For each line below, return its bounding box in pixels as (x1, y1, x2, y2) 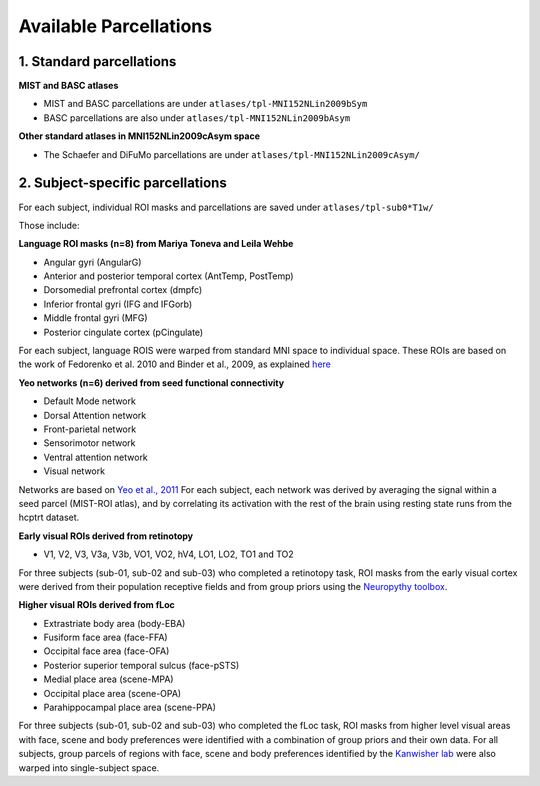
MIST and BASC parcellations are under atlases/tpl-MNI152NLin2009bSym (43, 98, 368, 110)
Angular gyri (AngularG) (43, 256, 142, 268)
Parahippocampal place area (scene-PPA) (43, 701, 217, 714)
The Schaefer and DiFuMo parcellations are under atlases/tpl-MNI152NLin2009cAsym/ (43, 148, 420, 160)
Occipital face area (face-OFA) (43, 645, 170, 657)
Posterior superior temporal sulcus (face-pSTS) (43, 659, 240, 671)
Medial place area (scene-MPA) (43, 673, 174, 685)
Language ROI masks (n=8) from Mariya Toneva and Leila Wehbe (18, 238, 294, 250)
